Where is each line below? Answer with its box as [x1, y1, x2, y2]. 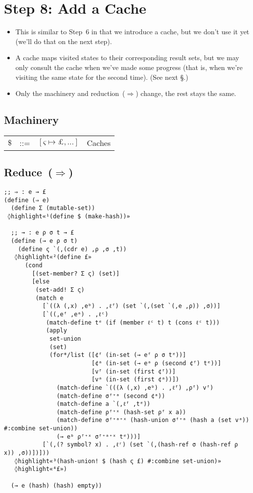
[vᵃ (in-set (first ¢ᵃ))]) [91, 376, 179, 383]
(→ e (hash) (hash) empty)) [11, 482, 102, 489]
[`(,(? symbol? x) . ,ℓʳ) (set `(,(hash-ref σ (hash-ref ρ [42, 441, 238, 448]
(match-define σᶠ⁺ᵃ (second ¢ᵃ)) [56, 392, 165, 399]
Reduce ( [4, 164, 53, 180]
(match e [35, 294, 64, 302]
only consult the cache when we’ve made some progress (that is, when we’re [15, 62, 243, 72]
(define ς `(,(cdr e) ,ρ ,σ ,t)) [18, 245, 127, 253]
